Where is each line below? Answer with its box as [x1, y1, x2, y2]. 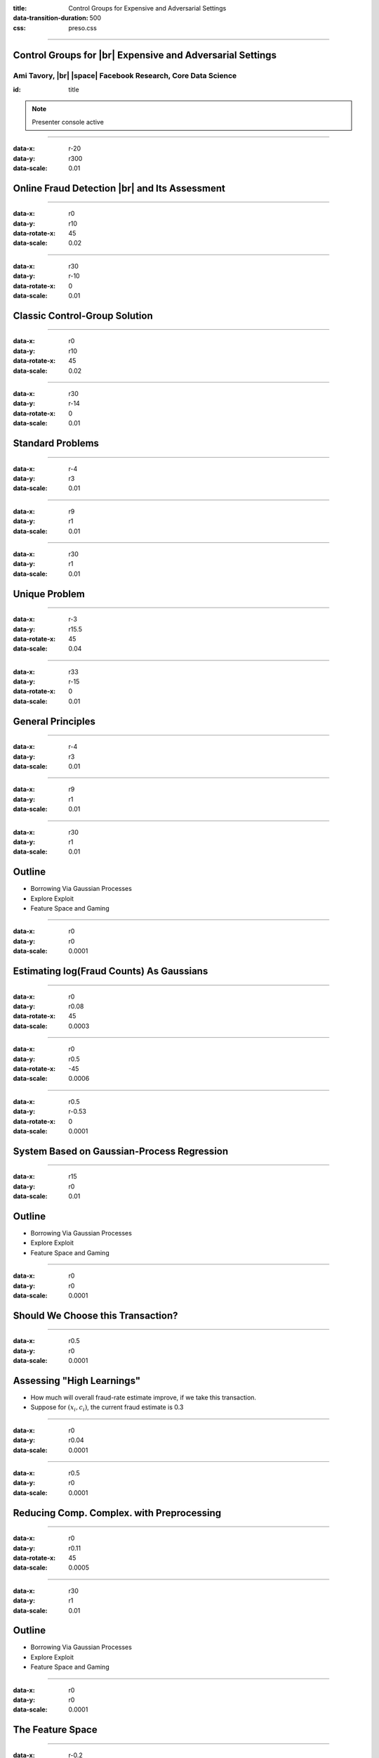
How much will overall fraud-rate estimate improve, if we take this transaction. [30, 1393, 256, 1402]
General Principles [13, 715, 96, 727]
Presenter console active [32, 117, 105, 126]
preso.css [68, 23, 98, 32]
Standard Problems [13, 437, 100, 449]
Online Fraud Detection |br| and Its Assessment [13, 182, 226, 194]
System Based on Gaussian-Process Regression [13, 1145, 229, 1157]
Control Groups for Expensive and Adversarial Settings [68, 4, 227, 12]
